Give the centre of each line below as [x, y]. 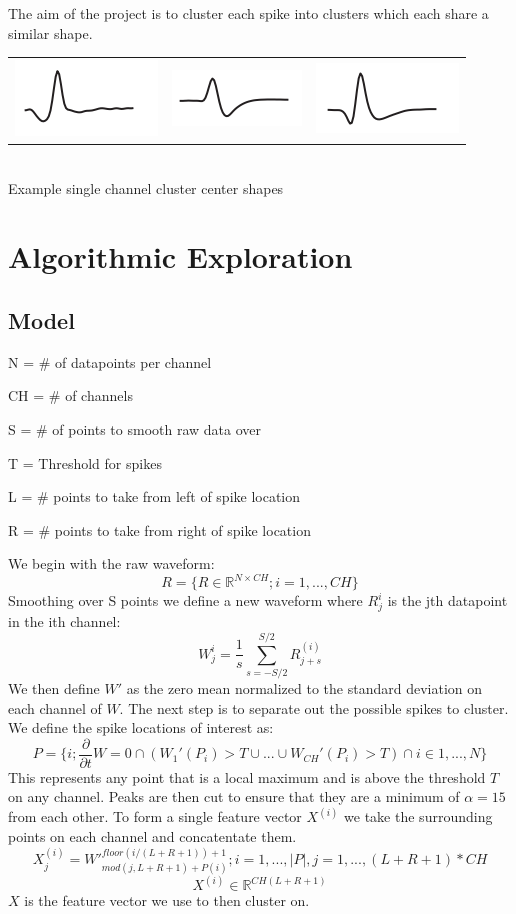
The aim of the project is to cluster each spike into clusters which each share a [248, 13]
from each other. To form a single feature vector [155, 816]
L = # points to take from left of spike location [154, 496]
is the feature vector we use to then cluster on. [167, 900]
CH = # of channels [70, 395]
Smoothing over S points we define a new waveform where [185, 600]
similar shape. [50, 32]
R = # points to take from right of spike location [159, 529]
